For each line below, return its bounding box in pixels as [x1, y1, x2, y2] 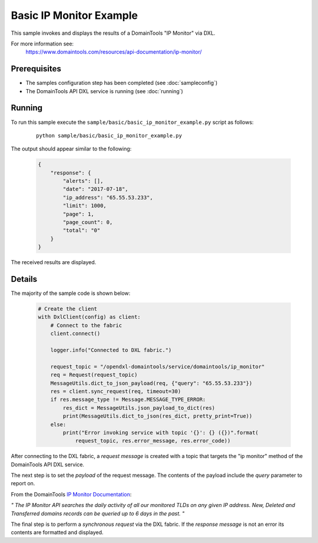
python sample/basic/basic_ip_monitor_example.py [36, 132, 183, 139]
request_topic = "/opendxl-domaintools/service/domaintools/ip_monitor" [50, 363, 265, 370]
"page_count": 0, [62, 219, 113, 226]
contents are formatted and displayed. [11, 529, 104, 536]
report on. [11, 480, 35, 487]
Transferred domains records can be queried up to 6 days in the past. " [11, 510, 185, 517]
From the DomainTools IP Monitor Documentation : [11, 491, 132, 498]
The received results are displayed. [11, 259, 97, 266]
